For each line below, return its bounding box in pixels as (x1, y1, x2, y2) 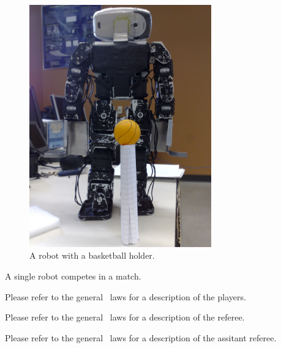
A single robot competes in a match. (5, 269, 141, 282)
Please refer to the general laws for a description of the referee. (5, 311, 245, 324)
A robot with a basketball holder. (29, 249, 155, 262)
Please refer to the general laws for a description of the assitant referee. (5, 331, 277, 344)
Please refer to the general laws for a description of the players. (5, 290, 246, 303)
